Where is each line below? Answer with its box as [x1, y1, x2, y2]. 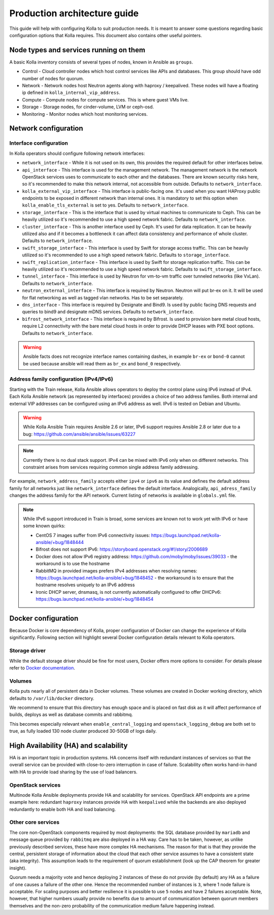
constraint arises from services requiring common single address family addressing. [23, 464, 199, 470]
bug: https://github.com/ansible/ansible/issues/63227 [23, 431, 135, 437]
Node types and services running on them [9, 46, 146, 54]
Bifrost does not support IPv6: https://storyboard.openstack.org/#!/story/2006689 [36, 546, 208, 553]
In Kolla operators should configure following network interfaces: [9, 150, 145, 156]
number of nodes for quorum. [22, 75, 84, 81]
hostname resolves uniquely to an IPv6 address [36, 582, 135, 588]
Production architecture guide [9, 8, 139, 19]
